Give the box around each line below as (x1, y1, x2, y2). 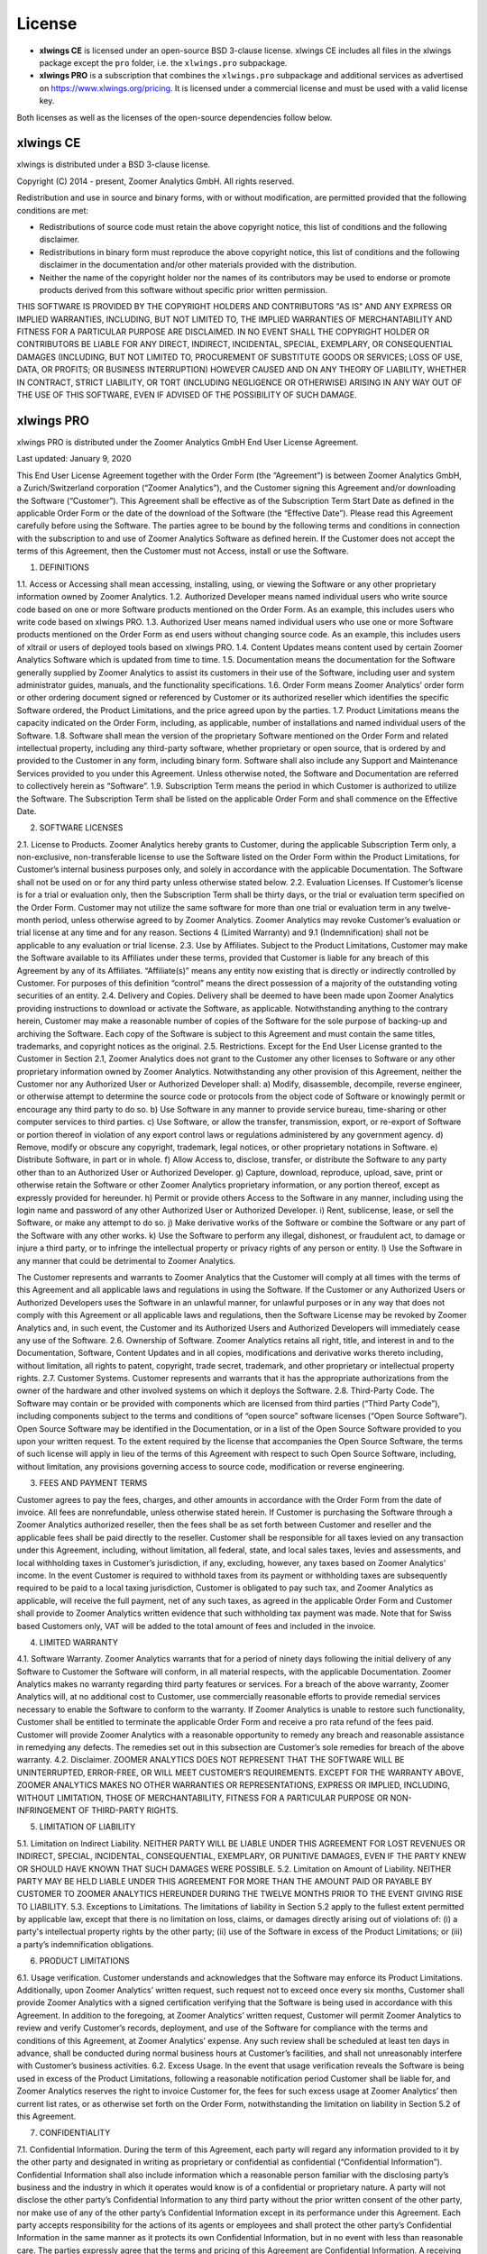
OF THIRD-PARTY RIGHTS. (78, 1804, 179, 1816)
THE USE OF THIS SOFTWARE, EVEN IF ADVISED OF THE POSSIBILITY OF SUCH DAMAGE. (16, 389, 358, 400)
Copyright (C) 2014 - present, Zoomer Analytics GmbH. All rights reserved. (16, 176, 295, 187)
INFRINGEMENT (16, 1804, 77, 1816)
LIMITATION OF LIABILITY (39, 1821, 136, 1832)
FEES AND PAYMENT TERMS (39, 1478, 148, 1489)
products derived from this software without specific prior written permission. (39, 284, 328, 295)
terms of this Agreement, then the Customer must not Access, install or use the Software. (16, 545, 349, 556)
